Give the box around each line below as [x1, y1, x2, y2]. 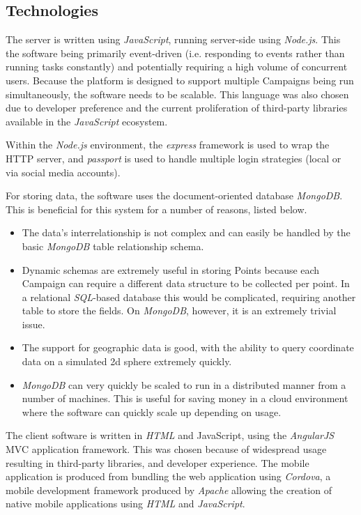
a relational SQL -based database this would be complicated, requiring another [22, 289, 356, 304]
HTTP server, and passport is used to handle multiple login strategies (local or [6, 151, 341, 165]
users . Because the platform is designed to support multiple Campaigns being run [6, 72, 354, 87]
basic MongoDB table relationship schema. [22, 238, 204, 253]
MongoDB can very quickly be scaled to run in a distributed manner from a [22, 377, 346, 392]
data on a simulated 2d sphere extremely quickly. [22, 354, 232, 369]
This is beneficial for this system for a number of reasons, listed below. [6, 201, 307, 216]
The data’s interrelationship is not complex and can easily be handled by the [22, 225, 351, 240]
